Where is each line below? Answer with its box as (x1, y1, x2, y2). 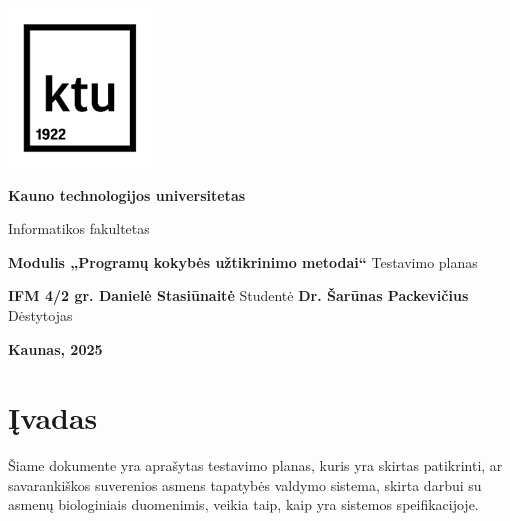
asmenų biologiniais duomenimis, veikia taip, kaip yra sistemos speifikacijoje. (8, 494, 479, 515)
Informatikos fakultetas (8, 218, 150, 239)
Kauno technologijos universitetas (8, 184, 246, 205)
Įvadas (8, 397, 98, 438)
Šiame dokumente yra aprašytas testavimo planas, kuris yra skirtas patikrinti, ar (8, 455, 503, 476)
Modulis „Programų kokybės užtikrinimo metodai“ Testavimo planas (8, 251, 478, 272)
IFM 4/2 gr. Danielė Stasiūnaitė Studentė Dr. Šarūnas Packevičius (8, 285, 469, 306)
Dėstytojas (8, 304, 73, 325)
